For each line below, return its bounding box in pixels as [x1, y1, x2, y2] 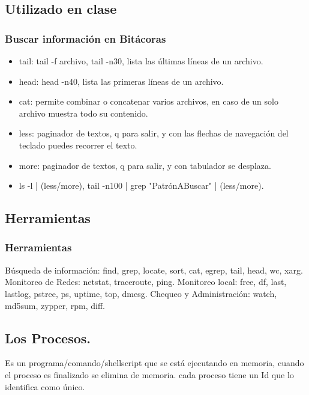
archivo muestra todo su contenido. [19, 106, 148, 119]
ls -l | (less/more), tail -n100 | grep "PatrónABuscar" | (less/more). [19, 179, 264, 192]
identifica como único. [5, 380, 85, 393]
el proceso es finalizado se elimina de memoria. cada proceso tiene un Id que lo [5, 368, 294, 381]
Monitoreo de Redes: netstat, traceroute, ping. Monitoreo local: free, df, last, [5, 275, 287, 288]
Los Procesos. [5, 328, 91, 347]
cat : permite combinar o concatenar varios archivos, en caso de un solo [19, 95, 278, 108]
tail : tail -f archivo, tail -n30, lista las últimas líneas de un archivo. [19, 55, 263, 67]
